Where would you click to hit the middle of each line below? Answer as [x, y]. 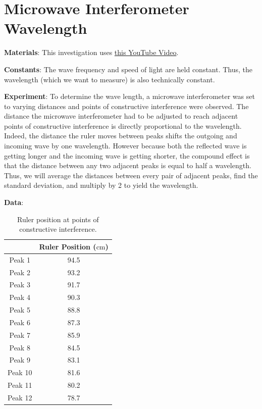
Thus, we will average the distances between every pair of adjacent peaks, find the [131, 175]
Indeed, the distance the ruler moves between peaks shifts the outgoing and [121, 136]
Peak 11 [20, 385]
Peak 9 [20, 360]
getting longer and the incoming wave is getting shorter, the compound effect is [127, 155]
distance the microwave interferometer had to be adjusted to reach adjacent [121, 116]
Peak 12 [20, 397]
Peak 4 [20, 297]
